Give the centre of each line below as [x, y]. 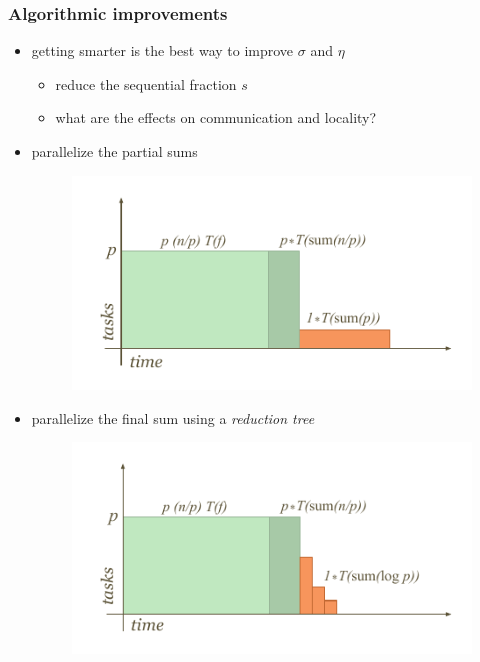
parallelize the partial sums [114, 151]
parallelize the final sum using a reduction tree [173, 417]
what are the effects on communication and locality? [216, 117]
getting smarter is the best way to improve [162, 50]
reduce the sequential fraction [146, 83]
